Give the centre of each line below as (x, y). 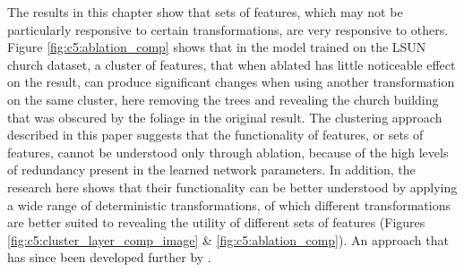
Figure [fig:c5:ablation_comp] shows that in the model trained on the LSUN (217, 47)
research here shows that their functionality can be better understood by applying (232, 187)
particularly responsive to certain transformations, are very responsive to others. (228, 29)
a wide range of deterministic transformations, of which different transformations (229, 204)
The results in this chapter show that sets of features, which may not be (205, 12)
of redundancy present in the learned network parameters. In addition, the (211, 170)
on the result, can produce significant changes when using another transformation (231, 82)
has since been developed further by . (109, 257)
